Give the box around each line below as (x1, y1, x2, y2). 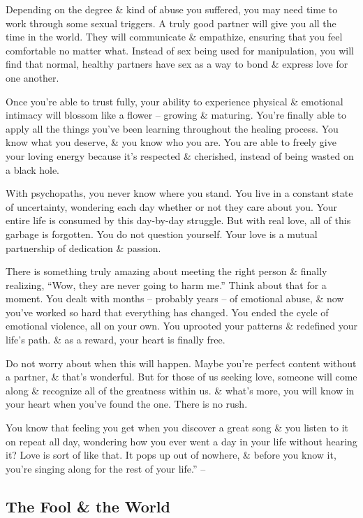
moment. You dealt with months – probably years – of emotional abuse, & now (6, 291, 344, 306)
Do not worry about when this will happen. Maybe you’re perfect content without (6, 355, 357, 370)
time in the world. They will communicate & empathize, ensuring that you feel (6, 29, 343, 44)
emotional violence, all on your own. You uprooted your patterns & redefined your (6, 318, 357, 333)
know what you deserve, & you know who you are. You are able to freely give (6, 135, 336, 149)
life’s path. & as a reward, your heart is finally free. (6, 332, 225, 347)
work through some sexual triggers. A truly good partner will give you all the (6, 15, 336, 30)
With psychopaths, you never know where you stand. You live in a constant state (6, 186, 353, 200)
